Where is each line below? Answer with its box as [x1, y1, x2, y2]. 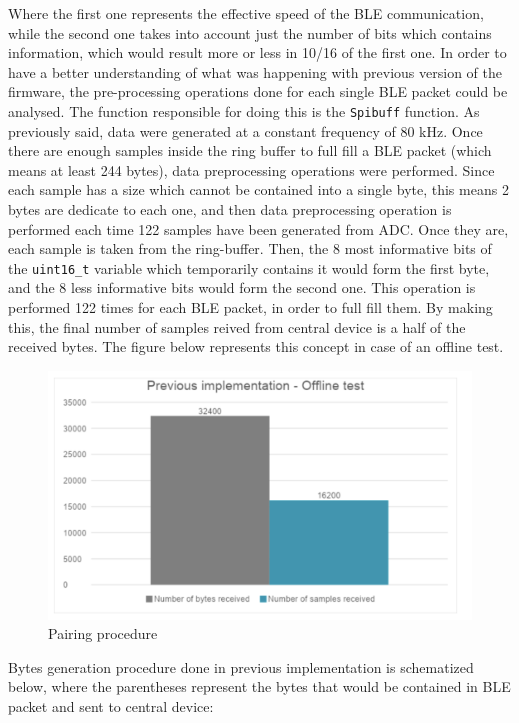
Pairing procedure [48, 623, 158, 644]
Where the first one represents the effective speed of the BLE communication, [8, 3, 484, 23]
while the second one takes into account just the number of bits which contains [8, 22, 492, 43]
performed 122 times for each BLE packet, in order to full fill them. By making [8, 297, 493, 318]
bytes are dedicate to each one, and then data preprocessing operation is [8, 199, 452, 219]
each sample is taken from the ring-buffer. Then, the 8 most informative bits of [8, 238, 492, 259]
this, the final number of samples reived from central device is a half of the [8, 316, 466, 337]
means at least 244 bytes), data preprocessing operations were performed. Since [8, 159, 495, 180]
